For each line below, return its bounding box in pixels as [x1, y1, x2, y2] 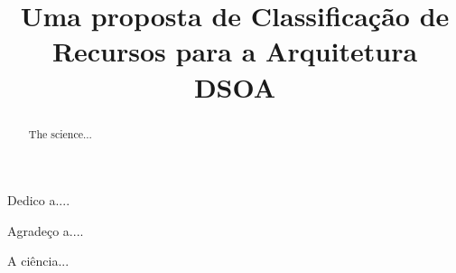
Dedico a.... [7, 191, 70, 210]
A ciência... [7, 251, 70, 270]
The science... [28, 126, 92, 141]
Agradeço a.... [7, 221, 84, 240]
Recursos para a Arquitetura [51, 33, 418, 70]
